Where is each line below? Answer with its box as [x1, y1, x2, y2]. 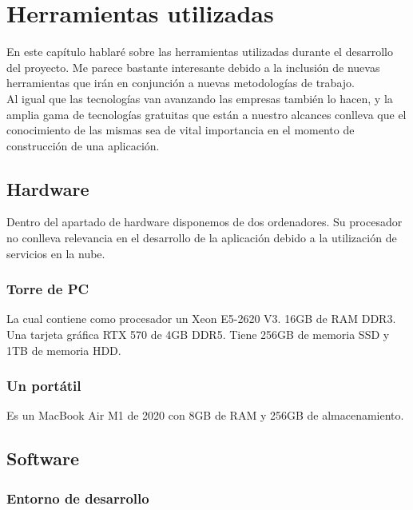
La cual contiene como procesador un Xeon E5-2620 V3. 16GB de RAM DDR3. [6, 310, 396, 327]
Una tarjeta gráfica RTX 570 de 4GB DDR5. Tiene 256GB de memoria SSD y [6, 326, 390, 343]
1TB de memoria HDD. [6, 341, 121, 358]
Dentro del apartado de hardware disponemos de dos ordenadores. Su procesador [6, 213, 403, 230]
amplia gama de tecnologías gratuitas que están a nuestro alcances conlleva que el [6, 106, 407, 122]
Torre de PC [6, 279, 89, 299]
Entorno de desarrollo [6, 488, 149, 508]
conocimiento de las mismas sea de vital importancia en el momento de [6, 122, 355, 138]
